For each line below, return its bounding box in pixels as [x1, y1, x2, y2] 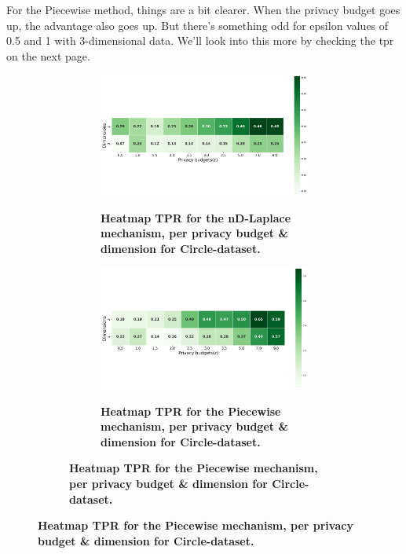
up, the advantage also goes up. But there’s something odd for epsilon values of [6, 17, 389, 33]
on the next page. [6, 47, 90, 64]
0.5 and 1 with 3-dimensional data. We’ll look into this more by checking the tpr [6, 32, 394, 49]
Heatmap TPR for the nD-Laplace [101, 209, 291, 226]
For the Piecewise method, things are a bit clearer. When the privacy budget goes [6, 2, 401, 17]
